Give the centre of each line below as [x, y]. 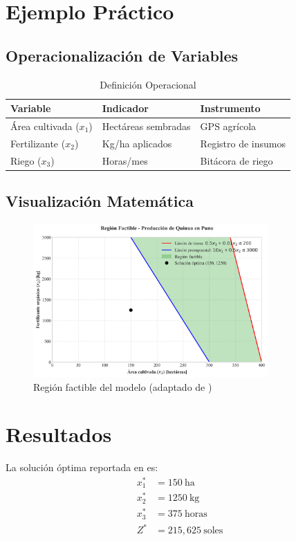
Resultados [59, 434]
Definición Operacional [148, 84]
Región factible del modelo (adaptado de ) [123, 386]
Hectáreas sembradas [146, 126]
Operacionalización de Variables [122, 55]
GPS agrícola [228, 126]
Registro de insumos [243, 143]
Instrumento [230, 108]
